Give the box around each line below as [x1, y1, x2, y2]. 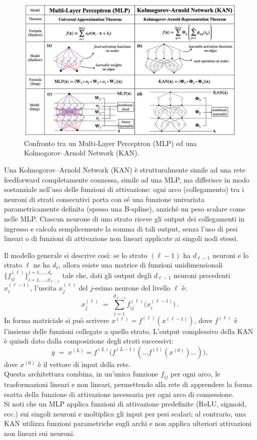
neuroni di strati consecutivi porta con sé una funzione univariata [4, 193, 204, 204]
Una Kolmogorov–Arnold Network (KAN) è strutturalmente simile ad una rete [4, 164, 245, 174]
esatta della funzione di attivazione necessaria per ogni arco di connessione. [4, 388, 234, 399]
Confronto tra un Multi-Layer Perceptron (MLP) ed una [24, 137, 197, 148]
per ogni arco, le [170, 368, 220, 379]
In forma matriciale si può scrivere [4, 314, 109, 325]
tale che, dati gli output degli [62, 269, 152, 280]
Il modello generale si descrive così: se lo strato [4, 249, 147, 260]
